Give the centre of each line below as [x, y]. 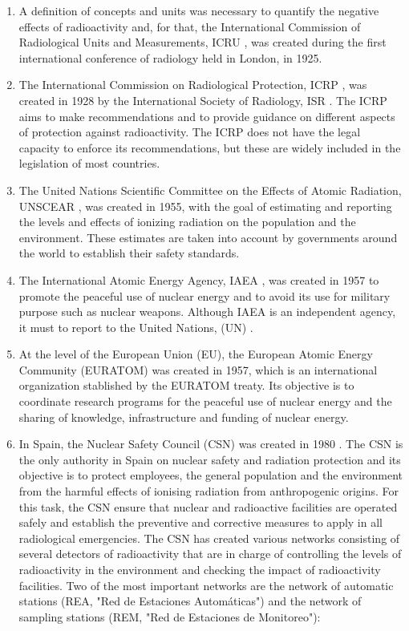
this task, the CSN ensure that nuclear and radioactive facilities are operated [208, 506]
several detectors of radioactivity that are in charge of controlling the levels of [210, 554]
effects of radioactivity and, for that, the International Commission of [190, 26]
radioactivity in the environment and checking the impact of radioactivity [200, 569]
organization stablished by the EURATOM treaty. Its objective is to [186, 385]
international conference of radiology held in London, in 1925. [170, 57]
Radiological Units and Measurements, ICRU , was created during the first [202, 42]
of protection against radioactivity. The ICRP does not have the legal [190, 132]
